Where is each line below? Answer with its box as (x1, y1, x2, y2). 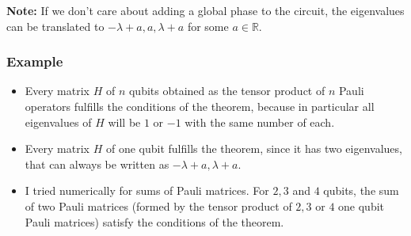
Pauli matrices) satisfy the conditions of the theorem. (25, 213, 284, 230)
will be (108, 113, 141, 130)
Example (6, 51, 63, 71)
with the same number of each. (185, 113, 335, 130)
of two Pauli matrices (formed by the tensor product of (25, 197, 292, 214)
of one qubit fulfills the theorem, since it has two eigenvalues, (105, 140, 402, 157)
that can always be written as (25, 155, 169, 172)
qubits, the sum (323, 182, 399, 199)
